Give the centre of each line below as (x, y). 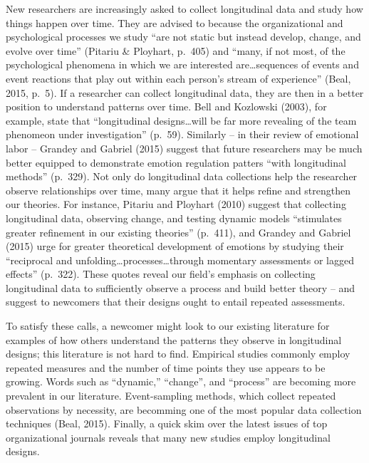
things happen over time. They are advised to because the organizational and (175, 22)
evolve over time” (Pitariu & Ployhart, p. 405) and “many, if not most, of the (176, 50)
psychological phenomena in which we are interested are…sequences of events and (182, 64)
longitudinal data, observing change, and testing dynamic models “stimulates (174, 218)
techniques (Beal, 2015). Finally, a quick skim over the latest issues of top (167, 423)
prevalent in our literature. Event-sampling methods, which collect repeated (171, 396)
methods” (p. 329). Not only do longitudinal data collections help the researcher (182, 176)
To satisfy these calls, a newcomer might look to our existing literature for (168, 326)
